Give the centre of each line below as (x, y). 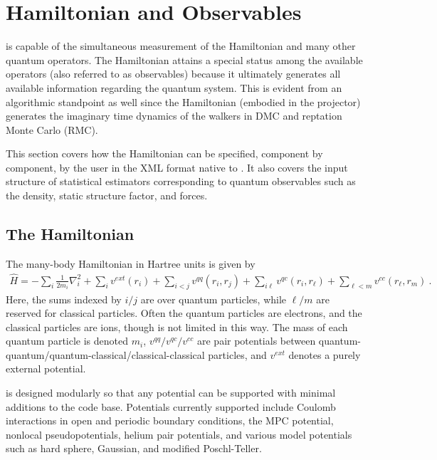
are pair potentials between (256, 341)
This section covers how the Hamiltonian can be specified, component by (164, 153)
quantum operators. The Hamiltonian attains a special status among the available (184, 59)
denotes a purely (325, 354)
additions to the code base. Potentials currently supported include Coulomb (171, 406)
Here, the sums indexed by (64, 299)
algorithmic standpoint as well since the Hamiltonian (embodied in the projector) (183, 101)
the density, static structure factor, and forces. (107, 195)
